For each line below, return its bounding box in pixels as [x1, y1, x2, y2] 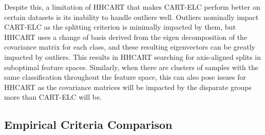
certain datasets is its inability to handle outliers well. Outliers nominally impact [4, 11, 259, 22]
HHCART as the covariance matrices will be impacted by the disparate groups [4, 81, 252, 92]
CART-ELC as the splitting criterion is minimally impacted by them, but [4, 21, 236, 32]
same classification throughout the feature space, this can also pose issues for [4, 72, 247, 82]
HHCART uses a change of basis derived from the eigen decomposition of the [4, 31, 248, 42]
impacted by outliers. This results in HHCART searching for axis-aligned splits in [4, 51, 261, 62]
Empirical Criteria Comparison [4, 117, 173, 132]
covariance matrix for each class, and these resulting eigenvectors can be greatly [4, 41, 256, 52]
